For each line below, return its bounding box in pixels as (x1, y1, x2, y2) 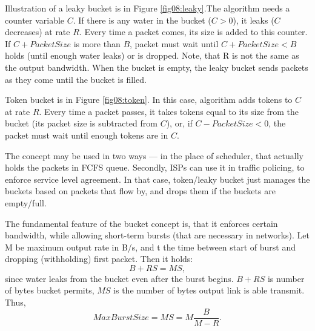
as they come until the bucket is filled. (5, 73, 147, 85)
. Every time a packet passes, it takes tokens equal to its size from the (39, 105, 299, 117)
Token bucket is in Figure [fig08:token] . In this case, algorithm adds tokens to (5, 93, 293, 106)
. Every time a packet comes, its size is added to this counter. (79, 25, 308, 38)
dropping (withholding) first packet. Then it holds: (5, 252, 193, 265)
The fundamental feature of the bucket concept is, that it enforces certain (5, 217, 278, 229)
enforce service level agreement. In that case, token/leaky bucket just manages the (5, 172, 310, 185)
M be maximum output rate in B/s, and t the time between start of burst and (5, 240, 296, 253)
